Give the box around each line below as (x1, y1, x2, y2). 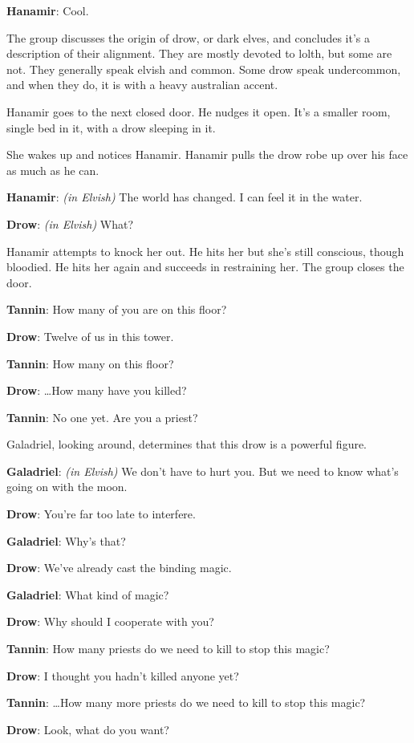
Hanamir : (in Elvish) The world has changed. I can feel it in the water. (6, 189, 363, 205)
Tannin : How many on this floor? (6, 355, 174, 371)
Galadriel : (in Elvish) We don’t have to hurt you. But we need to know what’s (6, 462, 399, 479)
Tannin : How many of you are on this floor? (6, 301, 227, 318)
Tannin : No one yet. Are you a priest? (6, 408, 198, 425)
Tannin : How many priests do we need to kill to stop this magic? (6, 640, 330, 657)
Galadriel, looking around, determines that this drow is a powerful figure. (6, 436, 367, 453)
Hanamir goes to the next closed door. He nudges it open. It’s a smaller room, (6, 103, 391, 120)
